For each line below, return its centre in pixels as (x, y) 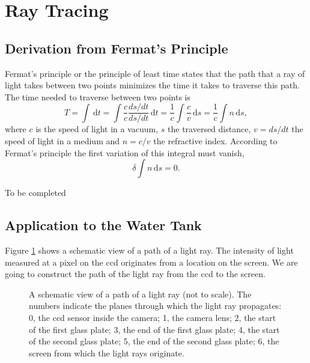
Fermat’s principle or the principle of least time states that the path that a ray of (155, 73)
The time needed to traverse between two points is (98, 96)
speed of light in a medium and (62, 141)
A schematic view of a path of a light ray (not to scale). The (140, 294)
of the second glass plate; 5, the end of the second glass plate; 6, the (154, 341)
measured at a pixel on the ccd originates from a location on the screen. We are (151, 262)
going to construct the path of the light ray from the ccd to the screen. (135, 274)
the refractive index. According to (215, 141)
